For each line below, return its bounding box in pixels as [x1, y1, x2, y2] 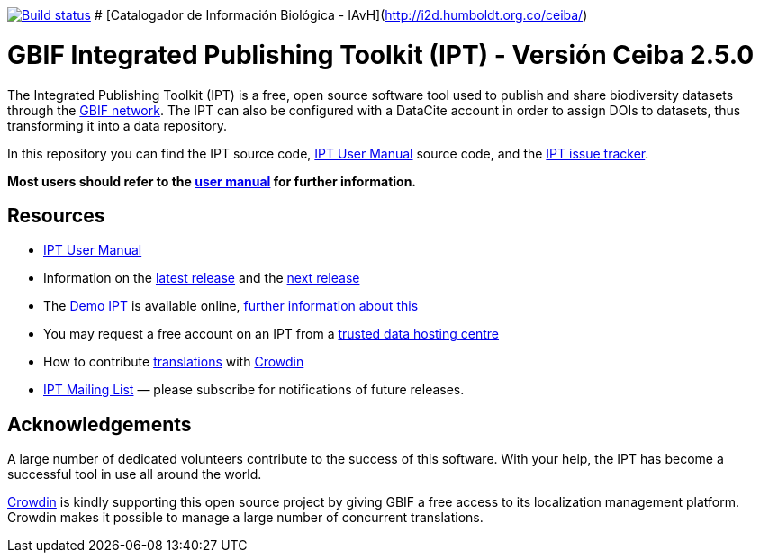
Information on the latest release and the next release [43, 270, 360, 286]
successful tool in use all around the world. [7, 466, 262, 483]
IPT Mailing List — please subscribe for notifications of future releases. [43, 382, 465, 398]
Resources [7, 203, 105, 227]
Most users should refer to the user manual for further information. [7, 173, 417, 189]
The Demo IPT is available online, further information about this [43, 298, 419, 314]
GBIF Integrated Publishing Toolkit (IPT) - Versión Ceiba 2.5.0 [7, 39, 755, 70]
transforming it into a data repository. [7, 117, 228, 133]
